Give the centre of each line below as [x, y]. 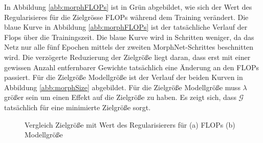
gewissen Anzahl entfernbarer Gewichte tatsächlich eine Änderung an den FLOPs [132, 67]
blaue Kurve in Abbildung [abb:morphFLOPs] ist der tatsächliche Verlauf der [126, 27]
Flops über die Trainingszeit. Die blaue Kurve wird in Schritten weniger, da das [129, 37]
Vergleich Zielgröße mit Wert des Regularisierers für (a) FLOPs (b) [130, 124]
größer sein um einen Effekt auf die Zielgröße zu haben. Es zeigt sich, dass [120, 97]
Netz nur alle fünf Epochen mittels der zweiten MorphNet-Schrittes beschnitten [129, 47]
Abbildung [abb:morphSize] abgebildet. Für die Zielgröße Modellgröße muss [122, 87]
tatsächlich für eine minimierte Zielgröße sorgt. [78, 107]
